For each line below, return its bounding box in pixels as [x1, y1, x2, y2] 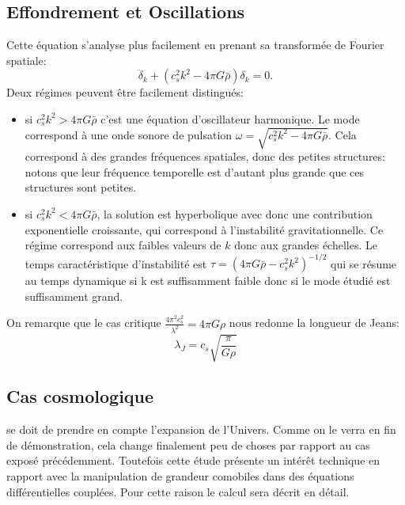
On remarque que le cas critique [6, 314, 161, 331]
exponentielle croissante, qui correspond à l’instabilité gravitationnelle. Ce [25, 221, 384, 237]
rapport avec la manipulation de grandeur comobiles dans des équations [6, 468, 354, 484]
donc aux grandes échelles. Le [234, 237, 377, 253]
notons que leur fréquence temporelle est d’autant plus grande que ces [25, 163, 365, 180]
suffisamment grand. [25, 287, 123, 304]
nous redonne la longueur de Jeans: [229, 314, 399, 331]
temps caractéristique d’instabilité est [25, 255, 207, 271]
